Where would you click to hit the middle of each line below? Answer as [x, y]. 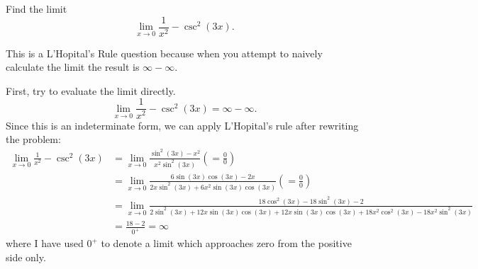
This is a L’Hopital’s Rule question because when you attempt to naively [164, 53]
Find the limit [37, 8]
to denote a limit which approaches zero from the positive [226, 243]
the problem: [33, 139]
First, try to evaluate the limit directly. [91, 90]
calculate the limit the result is [73, 67]
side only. [26, 257]
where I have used [45, 243]
